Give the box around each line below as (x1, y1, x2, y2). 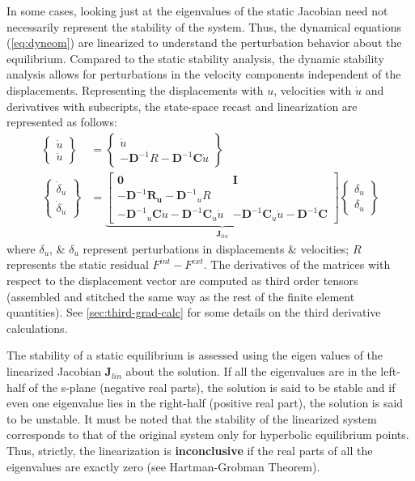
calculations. (6, 319, 68, 336)
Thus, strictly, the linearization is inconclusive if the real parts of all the (6, 442, 373, 459)
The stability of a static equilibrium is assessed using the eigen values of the (6, 347, 383, 364)
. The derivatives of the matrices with (203, 256, 391, 273)
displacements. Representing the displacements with (6, 81, 264, 98)
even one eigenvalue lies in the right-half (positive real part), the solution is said (6, 394, 404, 411)
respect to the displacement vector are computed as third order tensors (6, 272, 358, 289)
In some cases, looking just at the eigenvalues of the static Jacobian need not (6, 2, 388, 19)
